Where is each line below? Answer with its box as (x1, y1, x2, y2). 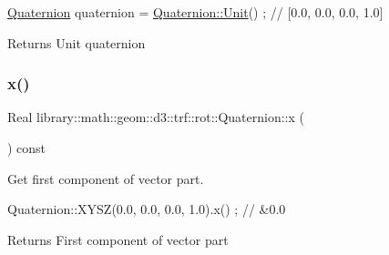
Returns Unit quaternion (7, 33, 146, 52)
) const (7, 138, 46, 157)
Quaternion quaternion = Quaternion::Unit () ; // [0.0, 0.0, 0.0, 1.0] (7, 3, 384, 21)
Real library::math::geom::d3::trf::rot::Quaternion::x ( (7, 107, 304, 127)
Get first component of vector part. (7, 168, 204, 188)
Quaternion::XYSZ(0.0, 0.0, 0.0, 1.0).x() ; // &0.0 (7, 199, 286, 219)
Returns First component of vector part (7, 229, 229, 249)
